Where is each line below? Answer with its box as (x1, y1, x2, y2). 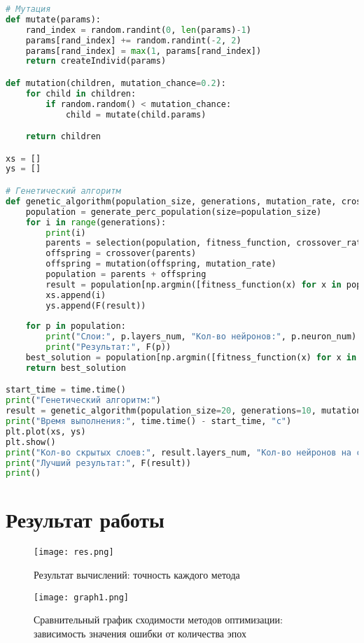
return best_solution (25, 362, 126, 373)
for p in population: (25, 321, 126, 332)
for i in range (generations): (25, 217, 167, 227)
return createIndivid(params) (25, 56, 167, 66)
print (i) (45, 227, 86, 238)
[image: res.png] (34, 547, 114, 558)
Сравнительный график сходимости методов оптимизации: (34, 612, 283, 627)
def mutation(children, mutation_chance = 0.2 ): (6, 78, 227, 88)
